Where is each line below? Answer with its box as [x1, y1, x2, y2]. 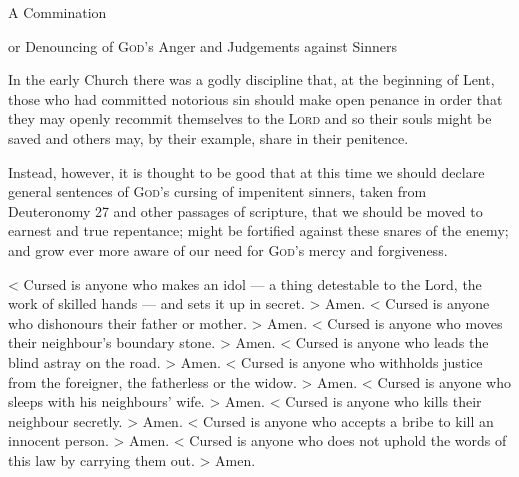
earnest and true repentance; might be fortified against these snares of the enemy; [8, 220, 509, 241]
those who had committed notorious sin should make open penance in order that [8, 88, 503, 109]
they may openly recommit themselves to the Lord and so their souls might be [8, 108, 492, 129]
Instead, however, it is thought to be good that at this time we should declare [8, 161, 485, 182]
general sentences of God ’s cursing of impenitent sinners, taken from [8, 181, 427, 202]
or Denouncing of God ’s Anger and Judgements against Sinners [8, 35, 397, 56]
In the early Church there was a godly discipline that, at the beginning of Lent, [8, 69, 495, 90]
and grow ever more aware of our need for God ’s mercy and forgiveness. [8, 239, 448, 260]
